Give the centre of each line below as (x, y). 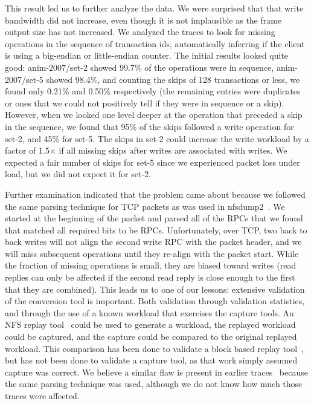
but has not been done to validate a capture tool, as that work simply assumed (151, 360)
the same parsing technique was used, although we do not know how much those (154, 384)
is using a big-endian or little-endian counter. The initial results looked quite (147, 55)
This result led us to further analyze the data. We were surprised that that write (154, 8)
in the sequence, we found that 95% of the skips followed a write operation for (149, 126)
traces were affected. (42, 396)
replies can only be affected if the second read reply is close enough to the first (150, 277)
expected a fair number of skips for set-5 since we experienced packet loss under (152, 162)
